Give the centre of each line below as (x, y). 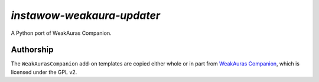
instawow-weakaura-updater (86, 15)
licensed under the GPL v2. (44, 72)
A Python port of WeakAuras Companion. (61, 33)
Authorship (32, 50)
